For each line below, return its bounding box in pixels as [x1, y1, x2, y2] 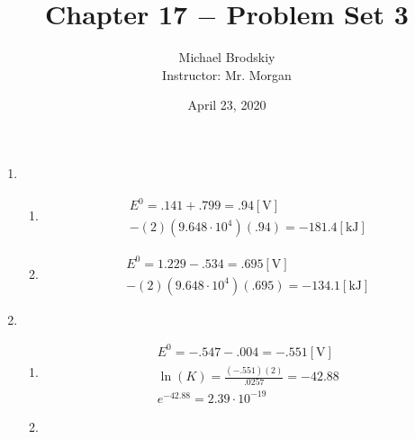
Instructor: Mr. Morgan [162, 65, 292, 84]
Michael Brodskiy [178, 48, 275, 67]
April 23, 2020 [187, 95, 266, 114]
